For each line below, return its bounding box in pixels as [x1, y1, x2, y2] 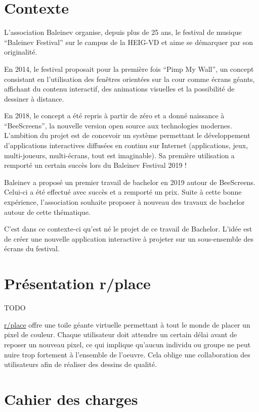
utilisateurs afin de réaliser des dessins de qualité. [4, 359, 157, 370]
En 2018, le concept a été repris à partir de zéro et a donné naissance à [4, 110, 225, 121]
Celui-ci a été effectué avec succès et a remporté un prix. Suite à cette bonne [4, 187, 242, 197]
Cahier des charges [4, 388, 138, 409]
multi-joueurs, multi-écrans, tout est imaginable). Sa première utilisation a [4, 150, 235, 160]
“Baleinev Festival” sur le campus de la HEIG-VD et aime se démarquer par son [4, 36, 253, 47]
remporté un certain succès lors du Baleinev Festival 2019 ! [4, 160, 187, 170]
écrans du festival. [4, 243, 60, 254]
